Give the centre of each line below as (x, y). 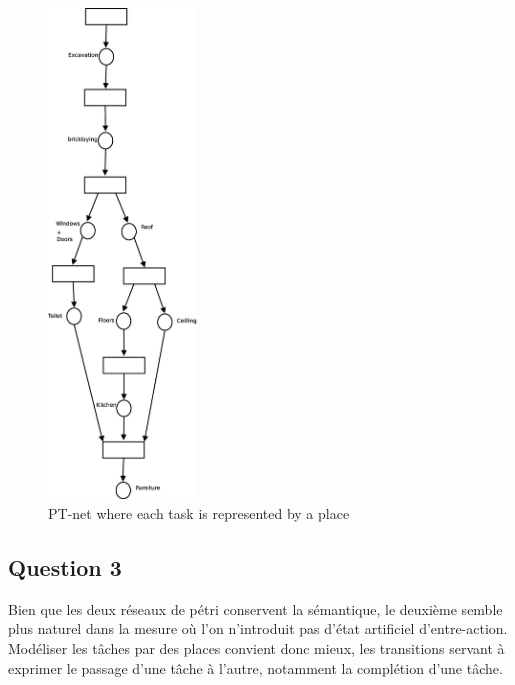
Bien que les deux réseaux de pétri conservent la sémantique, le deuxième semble (255, 608)
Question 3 (65, 566)
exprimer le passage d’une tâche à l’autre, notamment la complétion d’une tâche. (255, 667)
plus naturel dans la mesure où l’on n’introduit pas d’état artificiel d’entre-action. (258, 628)
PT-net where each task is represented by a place (199, 512)
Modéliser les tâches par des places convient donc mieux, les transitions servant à (256, 647)
